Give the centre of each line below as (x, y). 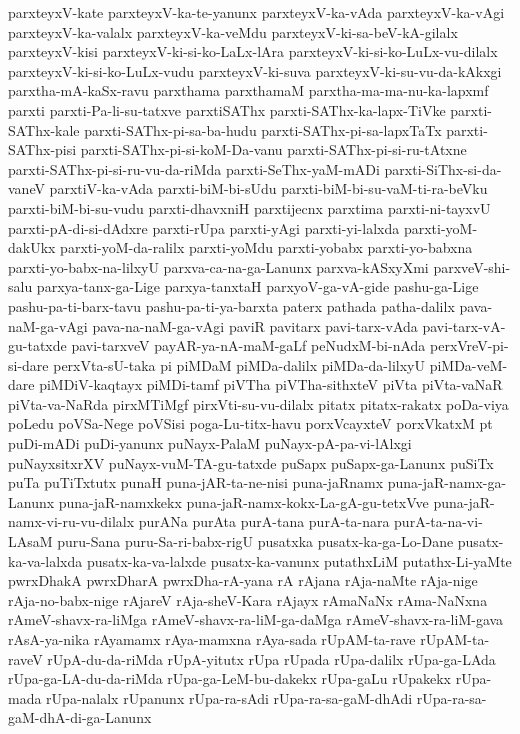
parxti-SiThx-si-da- (443, 168)
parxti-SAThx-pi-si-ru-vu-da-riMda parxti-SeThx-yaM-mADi (194, 168)
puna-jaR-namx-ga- (447, 482)
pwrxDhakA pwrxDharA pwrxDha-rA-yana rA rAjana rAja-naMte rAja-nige (243, 580)
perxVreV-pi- (469, 345)
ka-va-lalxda (45, 560)
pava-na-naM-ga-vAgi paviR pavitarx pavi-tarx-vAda (255, 325)
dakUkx (32, 247)
